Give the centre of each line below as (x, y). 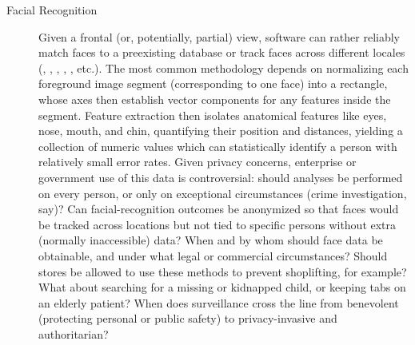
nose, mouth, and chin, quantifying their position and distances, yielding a (221, 131)
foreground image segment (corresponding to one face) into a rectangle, (213, 83)
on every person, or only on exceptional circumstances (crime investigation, (223, 193)
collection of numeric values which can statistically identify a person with (218, 146)
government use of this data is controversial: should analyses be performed (221, 177)
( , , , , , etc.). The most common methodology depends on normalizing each (223, 67)
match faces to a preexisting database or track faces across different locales (222, 52)
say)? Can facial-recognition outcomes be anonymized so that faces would (219, 209)
